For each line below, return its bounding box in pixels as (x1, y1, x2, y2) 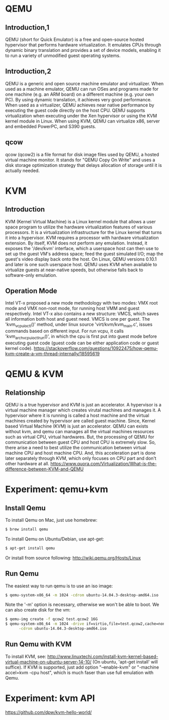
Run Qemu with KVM (5, 640, 72, 648)
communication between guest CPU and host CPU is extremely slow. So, (5, 439, 156, 445)
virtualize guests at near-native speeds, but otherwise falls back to (5, 267, 143, 273)
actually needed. (5, 167, 40, 173)
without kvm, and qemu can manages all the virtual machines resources (5, 429, 154, 435)
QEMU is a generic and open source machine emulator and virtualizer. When (5, 80, 164, 86)
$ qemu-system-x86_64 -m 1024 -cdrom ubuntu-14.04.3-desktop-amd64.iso (5, 592, 158, 597)
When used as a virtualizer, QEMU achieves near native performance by (5, 102, 154, 108)
